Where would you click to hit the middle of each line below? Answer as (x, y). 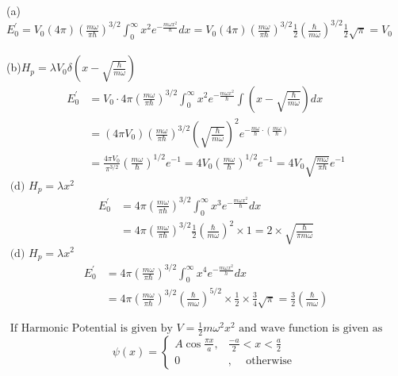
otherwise (269, 361)
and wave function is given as (311, 329)
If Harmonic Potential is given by (91, 329)
